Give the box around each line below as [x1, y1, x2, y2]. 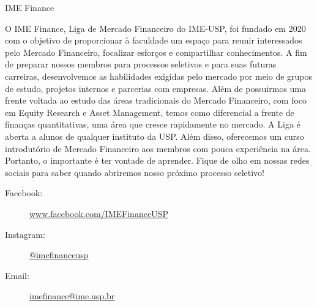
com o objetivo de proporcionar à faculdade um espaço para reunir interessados [5, 34, 302, 47]
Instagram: [5, 228, 45, 240]
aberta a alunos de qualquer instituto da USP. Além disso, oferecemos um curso [5, 129, 304, 142]
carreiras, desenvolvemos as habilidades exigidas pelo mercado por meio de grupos [5, 69, 313, 82]
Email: [5, 269, 29, 281]
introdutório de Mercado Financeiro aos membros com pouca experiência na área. [5, 142, 311, 155]
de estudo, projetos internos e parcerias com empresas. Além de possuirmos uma [5, 82, 307, 94]
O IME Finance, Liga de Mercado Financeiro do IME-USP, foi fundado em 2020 [5, 21, 306, 34]
